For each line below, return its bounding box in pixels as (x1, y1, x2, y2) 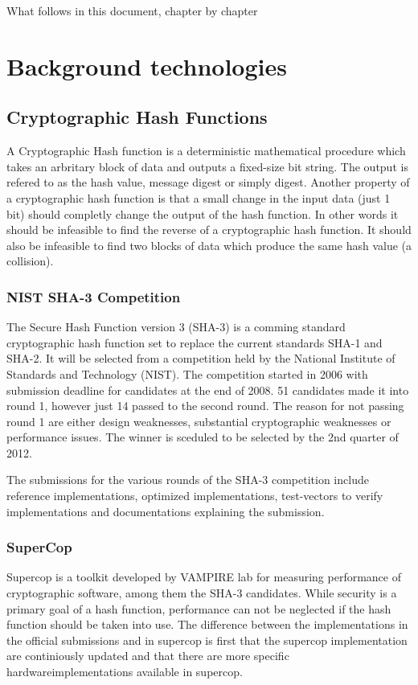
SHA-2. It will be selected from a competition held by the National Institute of (6, 350, 395, 367)
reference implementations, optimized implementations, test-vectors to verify (6, 487, 383, 504)
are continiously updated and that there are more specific (6, 647, 289, 664)
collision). (6, 252, 54, 269)
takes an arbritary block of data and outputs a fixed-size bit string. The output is (6, 158, 408, 174)
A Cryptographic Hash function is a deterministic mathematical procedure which (6, 142, 406, 159)
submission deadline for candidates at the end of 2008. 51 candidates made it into (6, 381, 409, 398)
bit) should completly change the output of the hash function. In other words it (6, 205, 399, 222)
